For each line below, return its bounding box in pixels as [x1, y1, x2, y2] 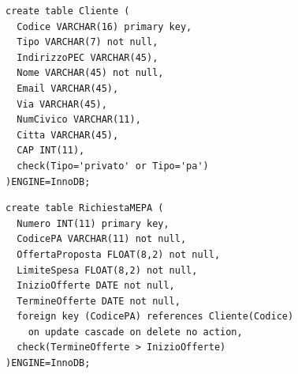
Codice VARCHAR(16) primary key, [17, 21, 192, 32]
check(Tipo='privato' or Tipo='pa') [17, 160, 209, 172]
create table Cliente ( [6, 6, 130, 17]
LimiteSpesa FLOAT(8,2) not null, [17, 264, 198, 276]
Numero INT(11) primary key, [17, 217, 169, 229]
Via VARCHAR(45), [17, 98, 107, 110]
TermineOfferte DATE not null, [17, 295, 181, 307]
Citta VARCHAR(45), [17, 129, 119, 141]
